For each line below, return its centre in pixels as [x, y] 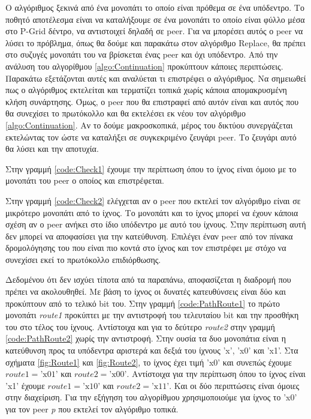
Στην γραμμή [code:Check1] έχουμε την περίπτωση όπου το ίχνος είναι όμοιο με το [151, 168]
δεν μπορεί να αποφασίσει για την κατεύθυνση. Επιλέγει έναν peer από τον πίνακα [149, 236]
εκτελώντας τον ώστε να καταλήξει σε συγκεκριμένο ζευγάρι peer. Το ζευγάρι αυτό [151, 137]
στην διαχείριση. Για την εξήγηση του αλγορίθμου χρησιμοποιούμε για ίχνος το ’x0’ [151, 397]
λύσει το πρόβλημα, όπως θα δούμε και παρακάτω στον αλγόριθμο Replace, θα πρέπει [155, 42]
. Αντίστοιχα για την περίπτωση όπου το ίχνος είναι [216, 374]
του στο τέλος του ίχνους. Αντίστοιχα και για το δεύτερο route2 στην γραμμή [140, 326]
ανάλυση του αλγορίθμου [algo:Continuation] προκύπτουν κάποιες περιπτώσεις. [144, 66]
